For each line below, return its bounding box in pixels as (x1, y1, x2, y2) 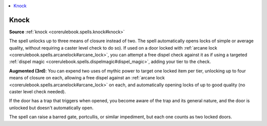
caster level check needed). (9, 89, 66, 95)
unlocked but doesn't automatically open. (9, 105, 94, 111)
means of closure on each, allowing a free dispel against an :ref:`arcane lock (9, 75, 165, 81)
